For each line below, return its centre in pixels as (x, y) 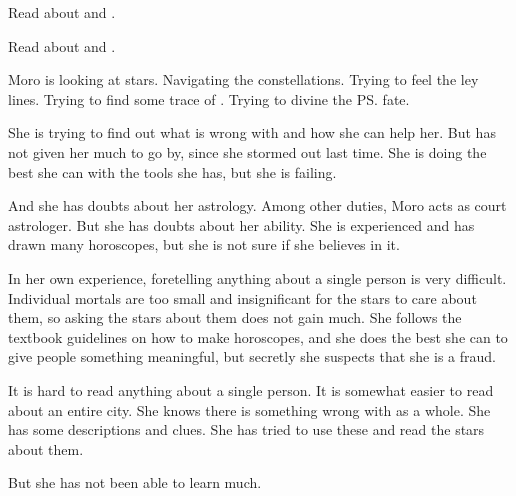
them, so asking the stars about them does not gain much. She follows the (235, 317)
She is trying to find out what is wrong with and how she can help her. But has (252, 132)
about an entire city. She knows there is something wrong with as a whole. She (249, 409)
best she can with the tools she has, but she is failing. (172, 171)
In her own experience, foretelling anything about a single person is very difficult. (257, 277)
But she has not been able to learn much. (135, 482)
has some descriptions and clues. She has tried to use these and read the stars (246, 429)
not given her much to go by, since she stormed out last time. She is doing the (247, 151)
